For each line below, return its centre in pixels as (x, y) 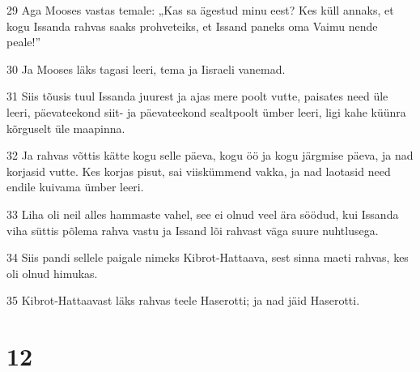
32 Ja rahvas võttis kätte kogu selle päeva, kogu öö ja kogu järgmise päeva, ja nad (210, 155)
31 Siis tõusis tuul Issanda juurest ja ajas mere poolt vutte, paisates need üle (197, 96)
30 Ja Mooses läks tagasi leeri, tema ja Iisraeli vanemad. (146, 68)
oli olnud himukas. (52, 273)
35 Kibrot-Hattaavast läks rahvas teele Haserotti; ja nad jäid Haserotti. (183, 300)
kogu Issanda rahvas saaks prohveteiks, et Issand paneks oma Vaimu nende (192, 26)
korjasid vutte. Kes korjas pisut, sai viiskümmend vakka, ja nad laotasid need (199, 171)
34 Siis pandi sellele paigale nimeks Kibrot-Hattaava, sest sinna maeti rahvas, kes (208, 257)
